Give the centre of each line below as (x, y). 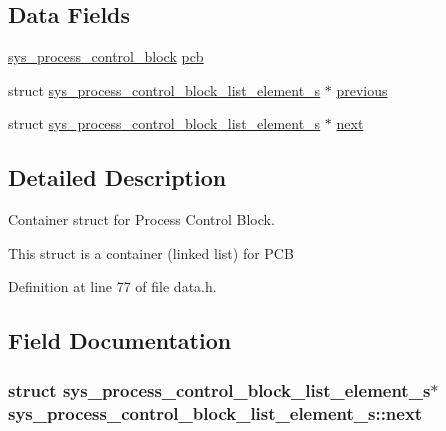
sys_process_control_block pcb (106, 56)
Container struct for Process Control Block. (141, 219)
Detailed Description (117, 177)
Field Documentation (120, 340)
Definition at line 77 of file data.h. (112, 286)
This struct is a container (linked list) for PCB (151, 252)
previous (362, 89)
